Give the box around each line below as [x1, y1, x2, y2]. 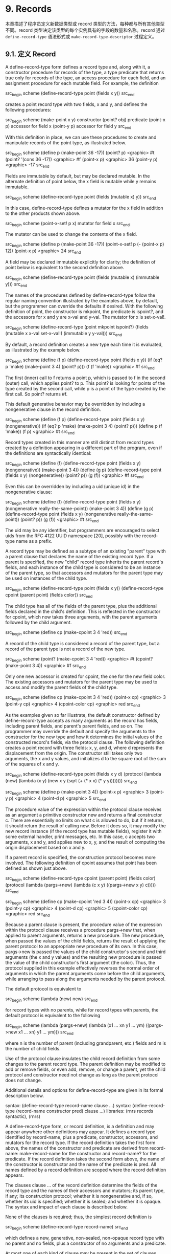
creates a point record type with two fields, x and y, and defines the [5, 101, 148, 107]
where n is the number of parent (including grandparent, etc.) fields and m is [5, 1040, 166, 1046]
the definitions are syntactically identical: [5, 450, 92, 456]
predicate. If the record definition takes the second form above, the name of [5, 1156, 165, 1162]
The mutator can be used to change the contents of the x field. [5, 231, 137, 237]
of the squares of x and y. [5, 761, 60, 767]
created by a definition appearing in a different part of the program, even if [5, 445, 162, 451]
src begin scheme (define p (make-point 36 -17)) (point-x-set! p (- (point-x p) [5, 241, 164, 249]
